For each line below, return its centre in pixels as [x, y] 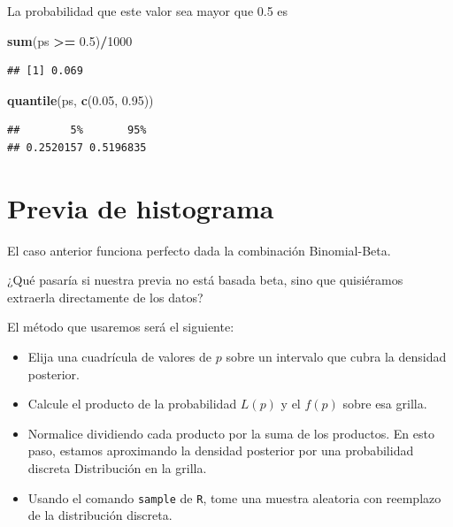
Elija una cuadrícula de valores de [120, 357]
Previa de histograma [141, 207]
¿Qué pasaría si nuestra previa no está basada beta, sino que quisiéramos [205, 280]
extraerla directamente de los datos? [105, 297]
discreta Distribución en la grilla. [117, 468]
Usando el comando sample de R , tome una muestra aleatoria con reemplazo [234, 497]
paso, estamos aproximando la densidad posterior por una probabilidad [221, 451]
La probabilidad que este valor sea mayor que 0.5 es [148, 11]
